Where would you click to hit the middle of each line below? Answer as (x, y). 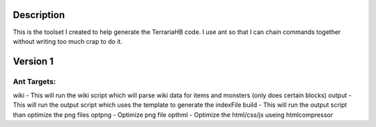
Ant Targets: (34, 81)
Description (39, 15)
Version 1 (33, 61)
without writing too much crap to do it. (68, 41)
